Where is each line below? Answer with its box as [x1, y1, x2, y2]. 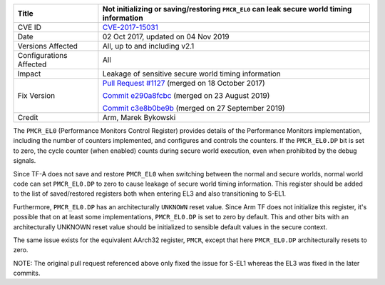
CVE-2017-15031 [102, 22, 158, 32]
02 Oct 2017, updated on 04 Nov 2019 [102, 32, 230, 41]
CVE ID [17, 22, 42, 32]
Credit [17, 113, 38, 122]
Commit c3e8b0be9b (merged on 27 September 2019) [102, 104, 285, 113]
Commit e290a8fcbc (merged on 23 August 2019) [102, 91, 270, 100]
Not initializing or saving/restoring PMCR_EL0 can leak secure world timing [102, 4, 352, 14]
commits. [13, 269, 41, 278]
